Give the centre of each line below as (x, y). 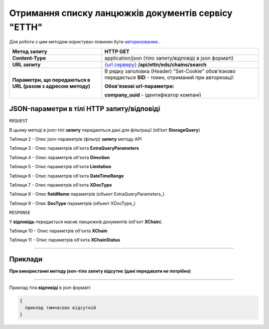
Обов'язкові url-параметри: (139, 86)
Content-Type (29, 58)
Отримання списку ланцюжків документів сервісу (121, 13)
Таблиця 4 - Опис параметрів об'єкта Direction (59, 157)
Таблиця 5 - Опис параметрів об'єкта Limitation (60, 167)
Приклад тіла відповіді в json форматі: (50, 288)
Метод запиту (30, 51)
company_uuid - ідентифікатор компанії (153, 95)
